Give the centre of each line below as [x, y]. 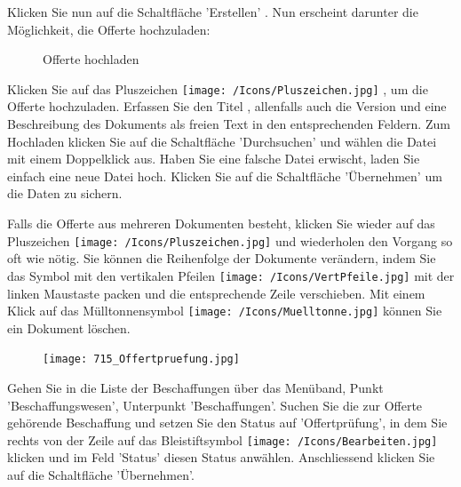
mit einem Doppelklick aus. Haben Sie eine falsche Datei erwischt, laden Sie [214, 159]
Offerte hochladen [91, 59]
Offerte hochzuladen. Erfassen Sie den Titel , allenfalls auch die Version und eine [227, 106]
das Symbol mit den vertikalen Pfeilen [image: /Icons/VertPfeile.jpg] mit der [231, 275]
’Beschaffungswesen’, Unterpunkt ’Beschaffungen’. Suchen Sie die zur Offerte [215, 405]
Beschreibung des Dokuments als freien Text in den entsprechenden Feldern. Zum [229, 124]
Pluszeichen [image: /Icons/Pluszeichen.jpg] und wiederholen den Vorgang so [230, 240]
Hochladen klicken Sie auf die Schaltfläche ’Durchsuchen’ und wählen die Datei [222, 141]
